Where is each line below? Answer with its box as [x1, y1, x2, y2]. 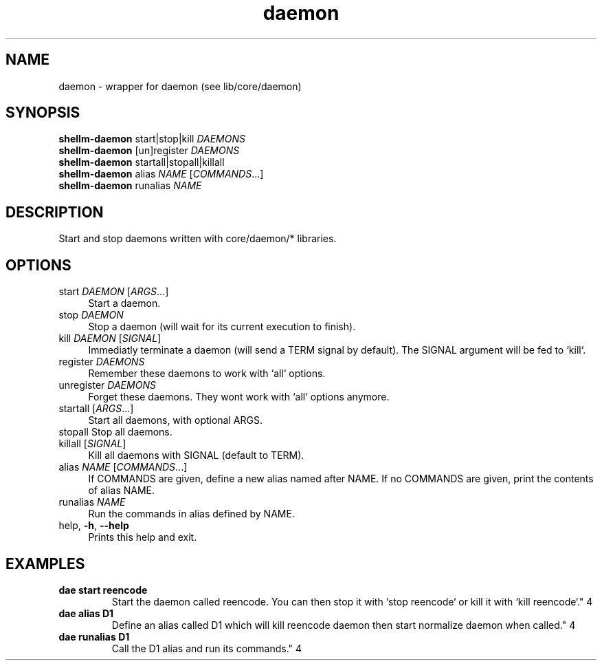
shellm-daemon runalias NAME [58, 180, 202, 192]
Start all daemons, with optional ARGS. [88, 414, 263, 427]
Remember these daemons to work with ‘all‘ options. [88, 367, 326, 380]
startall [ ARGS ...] [58, 402, 134, 415]
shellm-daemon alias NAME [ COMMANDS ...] [58, 168, 264, 180]
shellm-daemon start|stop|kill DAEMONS [58, 133, 245, 145]
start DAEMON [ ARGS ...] [58, 286, 169, 298]
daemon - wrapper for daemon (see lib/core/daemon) [58, 80, 302, 92]
